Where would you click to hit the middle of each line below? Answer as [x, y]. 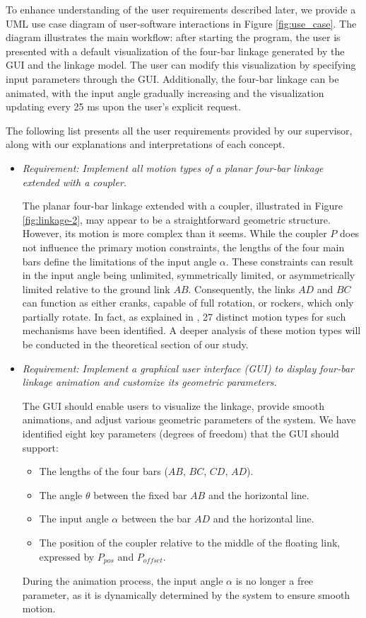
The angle [61, 494]
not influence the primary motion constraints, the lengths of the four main [183, 247]
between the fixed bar [140, 494]
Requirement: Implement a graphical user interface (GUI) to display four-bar [188, 368]
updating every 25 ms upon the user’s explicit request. [123, 107]
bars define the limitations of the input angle [119, 261]
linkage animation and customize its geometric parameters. [149, 382]
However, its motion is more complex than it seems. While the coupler [175, 233]
